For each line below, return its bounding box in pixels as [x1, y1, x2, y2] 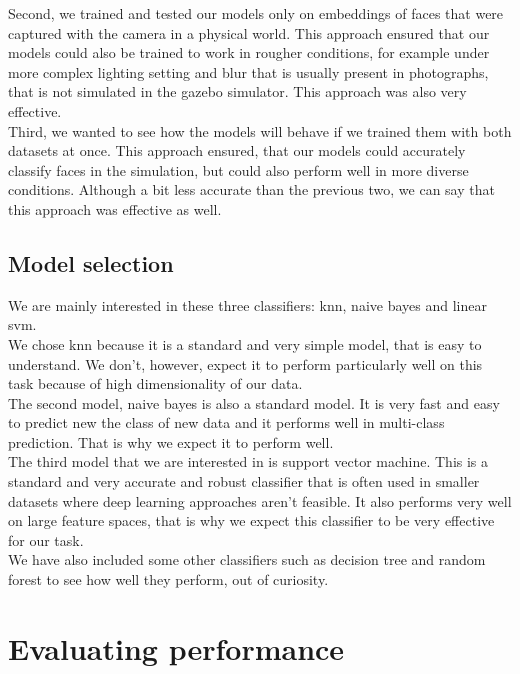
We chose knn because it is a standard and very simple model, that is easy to [8, 333, 482, 354]
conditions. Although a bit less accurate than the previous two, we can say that [8, 179, 495, 200]
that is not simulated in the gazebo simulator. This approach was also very [8, 81, 467, 102]
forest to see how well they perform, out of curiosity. [8, 569, 329, 590]
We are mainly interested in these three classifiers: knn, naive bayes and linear [8, 294, 487, 315]
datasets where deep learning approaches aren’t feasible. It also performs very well [8, 490, 512, 511]
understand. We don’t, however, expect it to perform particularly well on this [8, 353, 483, 374]
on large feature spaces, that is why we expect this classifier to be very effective [8, 510, 495, 531]
